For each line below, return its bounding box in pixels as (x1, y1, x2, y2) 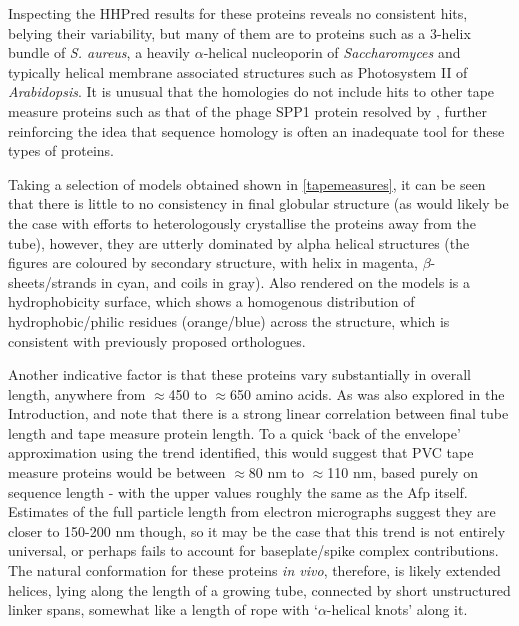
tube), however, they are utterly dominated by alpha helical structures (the (8, 232, 470, 253)
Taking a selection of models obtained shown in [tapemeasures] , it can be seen (8, 173, 486, 194)
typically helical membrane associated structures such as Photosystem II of (8, 61, 468, 82)
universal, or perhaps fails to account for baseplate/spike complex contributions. (8, 540, 499, 561)
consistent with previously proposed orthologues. (8, 330, 306, 351)
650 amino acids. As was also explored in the (229, 383, 505, 404)
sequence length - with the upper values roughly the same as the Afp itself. (8, 481, 468, 502)
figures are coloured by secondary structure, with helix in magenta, (8, 252, 418, 273)
